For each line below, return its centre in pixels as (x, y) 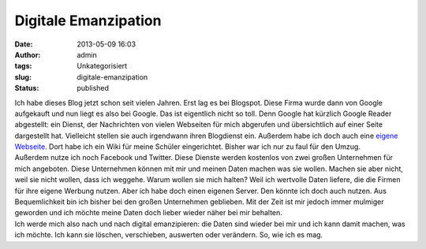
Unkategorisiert (102, 66)
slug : (23, 77)
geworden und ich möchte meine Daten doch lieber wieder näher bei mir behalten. (149, 213)
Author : (28, 54)
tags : (23, 66)
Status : (27, 88)
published (93, 88)
